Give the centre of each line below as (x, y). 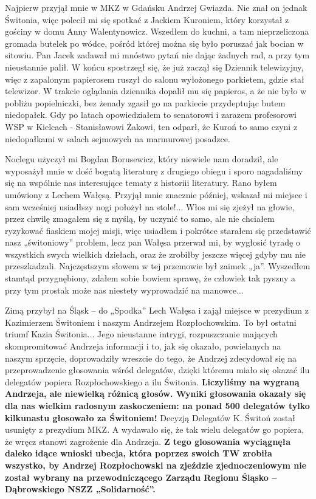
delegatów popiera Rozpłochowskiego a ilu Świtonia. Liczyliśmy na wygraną (152, 381)
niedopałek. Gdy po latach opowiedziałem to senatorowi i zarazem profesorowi (151, 115)
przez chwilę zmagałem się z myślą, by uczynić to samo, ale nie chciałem (140, 219)
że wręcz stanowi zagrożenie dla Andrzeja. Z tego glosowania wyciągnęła (148, 441)
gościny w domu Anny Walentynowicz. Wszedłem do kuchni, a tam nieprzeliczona (157, 31)
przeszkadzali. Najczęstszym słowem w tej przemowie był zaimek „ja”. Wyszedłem (158, 266)
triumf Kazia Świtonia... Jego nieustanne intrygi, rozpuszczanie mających (141, 334)
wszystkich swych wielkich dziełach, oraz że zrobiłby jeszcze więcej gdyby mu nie (156, 254)
